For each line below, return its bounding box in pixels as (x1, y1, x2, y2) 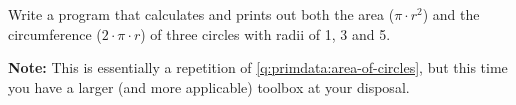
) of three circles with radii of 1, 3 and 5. (140, 23, 391, 44)
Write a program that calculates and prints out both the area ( (8, 4, 395, 24)
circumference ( (8, 23, 102, 44)
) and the (422, 4, 480, 24)
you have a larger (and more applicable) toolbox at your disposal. (8, 76, 410, 97)
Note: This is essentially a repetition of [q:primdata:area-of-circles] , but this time (8, 57, 508, 78)
